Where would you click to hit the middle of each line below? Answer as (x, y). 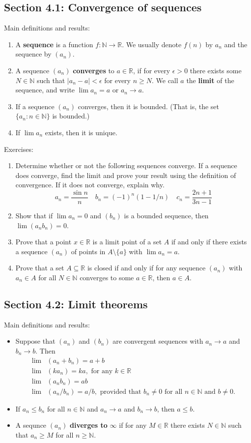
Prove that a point (43, 242)
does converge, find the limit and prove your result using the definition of (126, 175)
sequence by (33, 54)
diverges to (88, 425)
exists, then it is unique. (81, 132)
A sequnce (31, 425)
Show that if (34, 215)
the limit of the (210, 80)
